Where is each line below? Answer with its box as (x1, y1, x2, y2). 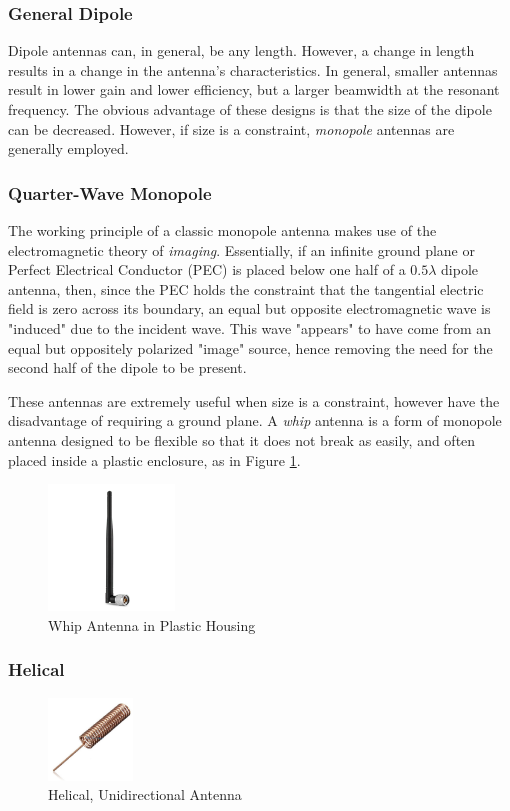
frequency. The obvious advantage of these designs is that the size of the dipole (8, 99, 492, 119)
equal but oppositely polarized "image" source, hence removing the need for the (8, 337, 493, 358)
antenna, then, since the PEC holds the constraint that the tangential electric (8, 278, 484, 299)
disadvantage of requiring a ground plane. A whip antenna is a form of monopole (8, 410, 502, 431)
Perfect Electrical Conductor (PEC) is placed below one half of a (8, 259, 406, 280)
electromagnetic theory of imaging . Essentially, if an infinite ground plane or (8, 239, 475, 260)
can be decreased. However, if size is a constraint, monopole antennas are (8, 118, 455, 139)
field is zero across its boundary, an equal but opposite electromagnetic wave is (8, 298, 491, 319)
